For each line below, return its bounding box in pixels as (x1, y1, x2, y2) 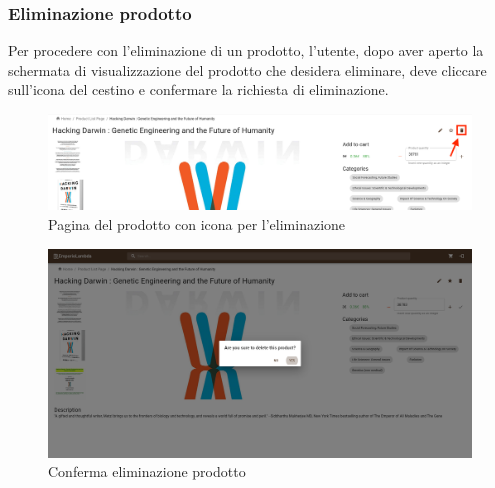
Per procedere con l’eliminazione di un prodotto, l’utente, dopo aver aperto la (8, 40, 484, 61)
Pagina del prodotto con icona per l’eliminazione (48, 214, 346, 235)
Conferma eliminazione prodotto (48, 461, 246, 482)
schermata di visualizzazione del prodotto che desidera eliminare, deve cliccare (8, 59, 487, 80)
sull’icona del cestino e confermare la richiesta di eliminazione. (8, 79, 389, 100)
